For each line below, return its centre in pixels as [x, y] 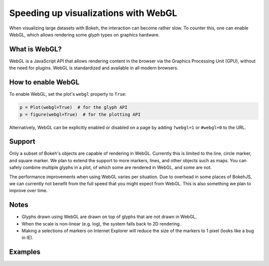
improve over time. [28, 191]
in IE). [27, 238]
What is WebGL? [36, 49]
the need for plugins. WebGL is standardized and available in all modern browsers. [94, 68]
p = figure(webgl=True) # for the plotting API [80, 114]
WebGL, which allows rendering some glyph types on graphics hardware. [84, 34]
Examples [25, 252]
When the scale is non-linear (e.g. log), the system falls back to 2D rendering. [101, 224]
